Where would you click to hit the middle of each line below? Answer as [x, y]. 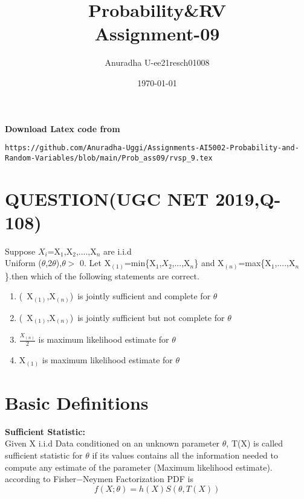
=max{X [255, 263]
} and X [209, 263]
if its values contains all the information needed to [185, 455]
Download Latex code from [63, 128]
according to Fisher [41, 479]
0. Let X [95, 263]
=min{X [140, 263]
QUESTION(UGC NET [107, 198]
